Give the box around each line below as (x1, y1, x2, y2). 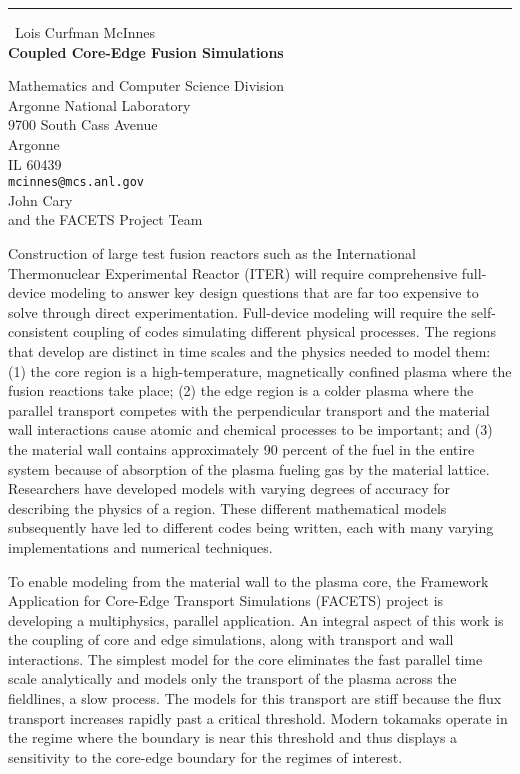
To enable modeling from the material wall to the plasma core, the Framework (8, 570, 489, 591)
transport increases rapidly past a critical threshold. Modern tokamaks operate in (8, 707, 508, 728)
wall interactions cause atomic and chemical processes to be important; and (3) (8, 419, 493, 440)
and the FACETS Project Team (8, 209, 203, 230)
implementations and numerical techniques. (8, 536, 273, 557)
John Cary (8, 189, 73, 210)
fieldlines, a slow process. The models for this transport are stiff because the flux (8, 688, 502, 709)
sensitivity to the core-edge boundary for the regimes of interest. (8, 746, 403, 767)
